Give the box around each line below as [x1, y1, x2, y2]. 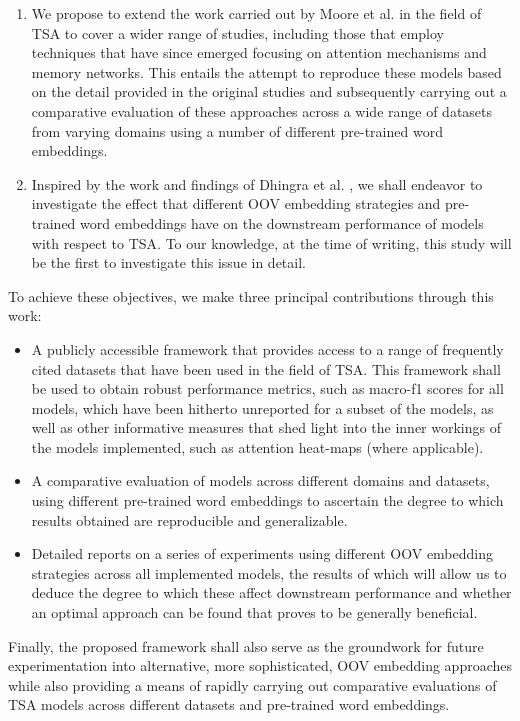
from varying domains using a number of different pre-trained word [31, 120, 443, 141]
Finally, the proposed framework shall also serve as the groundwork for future [8, 635, 484, 656]
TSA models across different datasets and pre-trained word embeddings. [8, 694, 450, 715]
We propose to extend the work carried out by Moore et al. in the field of [31, 3, 482, 23]
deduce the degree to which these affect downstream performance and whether [31, 582, 512, 603]
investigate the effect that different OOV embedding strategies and [31, 193, 441, 214]
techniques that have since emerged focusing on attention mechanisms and [31, 42, 487, 63]
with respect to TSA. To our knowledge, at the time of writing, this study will [31, 232, 512, 253]
